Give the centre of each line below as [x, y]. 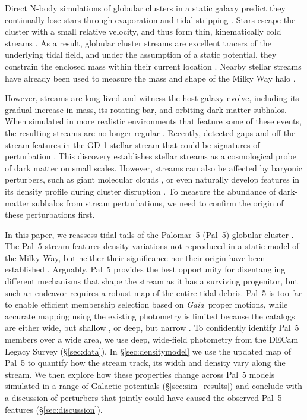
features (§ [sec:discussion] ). [54, 409]
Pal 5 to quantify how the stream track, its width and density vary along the [145, 363]
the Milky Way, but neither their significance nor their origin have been [135, 257]
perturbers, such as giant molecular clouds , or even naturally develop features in [152, 179]
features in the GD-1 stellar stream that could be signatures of [146, 144]
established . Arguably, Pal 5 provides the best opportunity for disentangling [145, 269]
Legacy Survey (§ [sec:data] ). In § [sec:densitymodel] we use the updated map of [148, 351]
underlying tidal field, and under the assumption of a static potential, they [141, 54]
